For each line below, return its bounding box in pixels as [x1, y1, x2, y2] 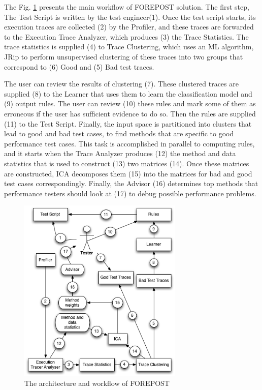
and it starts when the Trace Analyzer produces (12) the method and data [4, 148, 236, 159]
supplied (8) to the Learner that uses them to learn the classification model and [4, 88, 252, 99]
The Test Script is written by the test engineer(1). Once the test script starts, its [4, 11, 256, 22]
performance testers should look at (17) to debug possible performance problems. [4, 188, 256, 198]
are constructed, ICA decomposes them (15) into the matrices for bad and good [4, 168, 252, 178]
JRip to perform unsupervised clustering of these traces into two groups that [4, 51, 243, 62]
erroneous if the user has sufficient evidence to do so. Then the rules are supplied [4, 108, 256, 118]
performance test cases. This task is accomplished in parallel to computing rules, [4, 138, 255, 148]
